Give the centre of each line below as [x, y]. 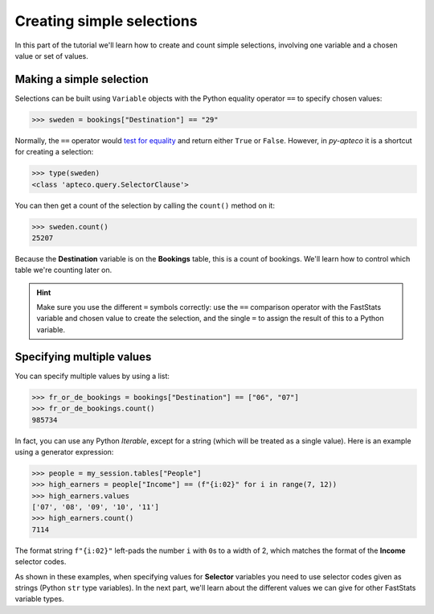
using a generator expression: [64, 451]
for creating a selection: [54, 152]
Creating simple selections [106, 21]
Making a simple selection [82, 79]
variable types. [39, 599]
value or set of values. [51, 56]
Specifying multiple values [83, 357]
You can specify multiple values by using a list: [92, 376]
